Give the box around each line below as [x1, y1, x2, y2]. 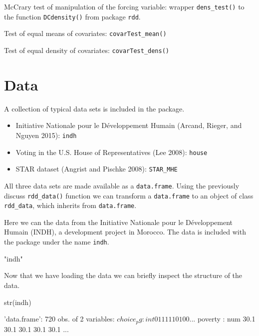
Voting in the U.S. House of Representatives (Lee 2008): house [15, 146, 208, 157]
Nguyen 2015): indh [15, 129, 77, 140]
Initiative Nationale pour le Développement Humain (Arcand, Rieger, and [15, 120, 242, 130]
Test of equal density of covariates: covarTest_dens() [4, 44, 170, 55]
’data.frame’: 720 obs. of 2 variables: [4, 313, 115, 324]
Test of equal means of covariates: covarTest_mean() [4, 28, 167, 38]
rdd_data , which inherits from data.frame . [4, 200, 137, 210]
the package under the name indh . [4, 236, 109, 247]
